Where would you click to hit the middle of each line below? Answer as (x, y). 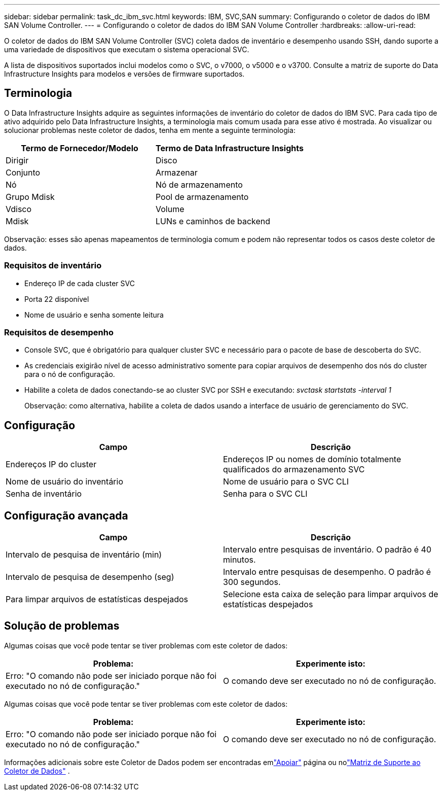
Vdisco (19, 209)
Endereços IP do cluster (51, 464)
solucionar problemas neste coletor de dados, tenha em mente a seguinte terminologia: (150, 130)
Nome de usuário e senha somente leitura (94, 315)
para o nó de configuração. (70, 374)
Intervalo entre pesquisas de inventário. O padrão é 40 (327, 550)
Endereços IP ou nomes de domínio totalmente (312, 459)
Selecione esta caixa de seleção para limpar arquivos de (331, 594)
